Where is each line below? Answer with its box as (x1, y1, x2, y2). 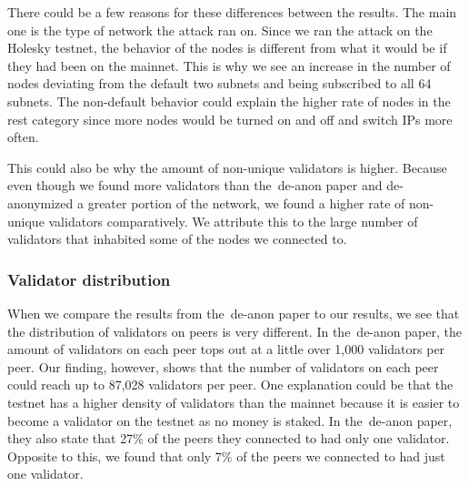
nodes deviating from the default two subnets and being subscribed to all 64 (7, 74, 432, 93)
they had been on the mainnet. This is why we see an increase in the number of (7, 56, 451, 75)
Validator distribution (7, 268, 171, 290)
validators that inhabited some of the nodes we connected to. (7, 229, 347, 248)
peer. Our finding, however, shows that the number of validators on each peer (7, 357, 439, 376)
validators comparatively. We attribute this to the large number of (48, 211, 418, 230)
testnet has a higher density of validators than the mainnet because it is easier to (7, 392, 460, 411)
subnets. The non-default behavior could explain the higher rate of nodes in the (7, 91, 451, 110)
